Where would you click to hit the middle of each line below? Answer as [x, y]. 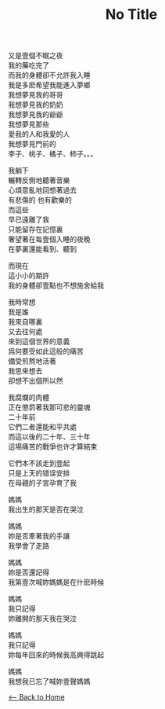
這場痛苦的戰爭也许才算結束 [53, 446]
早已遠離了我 [29, 220]
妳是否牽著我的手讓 [39, 536]
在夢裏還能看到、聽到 [42, 249]
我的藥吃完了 [29, 65]
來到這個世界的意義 [39, 342]
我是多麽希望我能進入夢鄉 [49, 85]
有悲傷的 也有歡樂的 [40, 200]
